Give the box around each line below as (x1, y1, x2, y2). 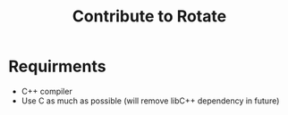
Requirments (8, 56, 106, 77)
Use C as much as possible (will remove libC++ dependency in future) (21, 95, 280, 106)
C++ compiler (21, 86, 72, 96)
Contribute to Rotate (72, 6, 227, 27)
